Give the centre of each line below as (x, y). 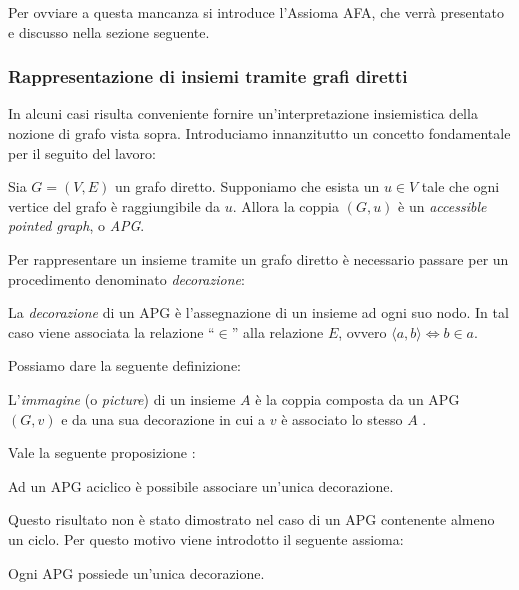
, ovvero (362, 331)
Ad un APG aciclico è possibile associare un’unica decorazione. (201, 485)
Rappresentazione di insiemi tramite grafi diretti (208, 76)
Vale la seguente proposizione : (102, 452)
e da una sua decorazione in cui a (163, 418)
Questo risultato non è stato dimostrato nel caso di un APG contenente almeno (251, 519)
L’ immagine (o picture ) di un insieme (122, 398)
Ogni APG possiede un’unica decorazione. (136, 572)
